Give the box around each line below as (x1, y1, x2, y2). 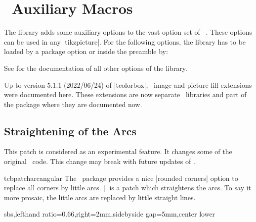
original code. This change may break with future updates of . (4, 156, 195, 166)
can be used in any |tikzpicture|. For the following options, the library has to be (4, 36, 246, 47)
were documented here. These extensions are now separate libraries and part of (4, 89, 247, 100)
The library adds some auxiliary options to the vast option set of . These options (4, 27, 252, 37)
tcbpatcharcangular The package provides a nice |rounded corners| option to (4, 172, 238, 183)
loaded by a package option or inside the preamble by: (4, 46, 168, 56)
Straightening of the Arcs (4, 123, 137, 138)
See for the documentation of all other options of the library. (4, 62, 187, 73)
